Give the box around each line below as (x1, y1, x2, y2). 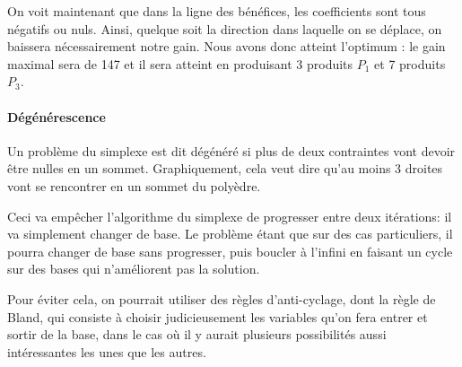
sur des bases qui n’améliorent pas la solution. (7, 259, 260, 278)
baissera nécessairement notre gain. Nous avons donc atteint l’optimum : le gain (7, 37, 446, 56)
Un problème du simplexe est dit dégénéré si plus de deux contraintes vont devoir (7, 141, 456, 160)
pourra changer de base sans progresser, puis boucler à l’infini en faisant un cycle (7, 241, 453, 260)
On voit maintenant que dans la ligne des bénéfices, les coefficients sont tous (7, 2, 426, 20)
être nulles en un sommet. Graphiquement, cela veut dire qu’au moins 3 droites (7, 159, 443, 178)
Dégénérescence (7, 107, 106, 126)
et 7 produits (374, 54, 446, 73)
